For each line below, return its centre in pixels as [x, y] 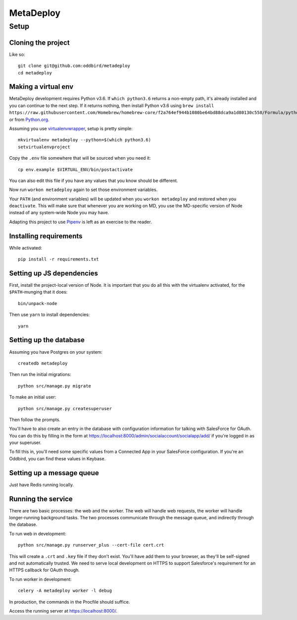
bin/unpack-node [38, 303]
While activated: [25, 248]
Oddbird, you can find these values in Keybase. [57, 458]
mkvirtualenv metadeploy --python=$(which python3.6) [84, 140]
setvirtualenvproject [44, 147]
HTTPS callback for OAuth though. [45, 570]
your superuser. [25, 443]
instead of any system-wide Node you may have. [59, 213]
